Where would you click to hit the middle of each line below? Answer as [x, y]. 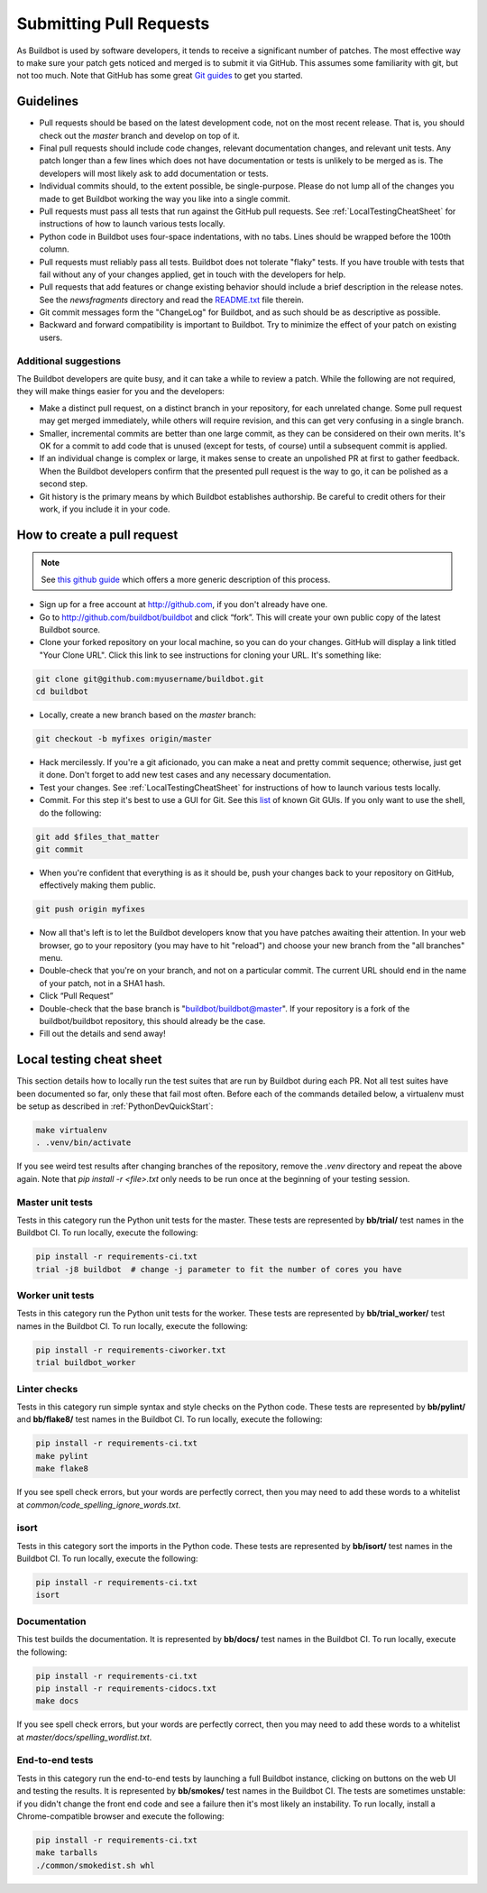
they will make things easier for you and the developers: [121, 392]
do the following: [70, 813]
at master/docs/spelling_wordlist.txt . [84, 1737]
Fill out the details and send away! [102, 1034]
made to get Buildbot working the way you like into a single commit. [165, 199]
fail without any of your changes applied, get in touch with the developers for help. [193, 274]
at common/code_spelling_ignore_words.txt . [99, 1505]
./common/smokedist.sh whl [95, 1865]
